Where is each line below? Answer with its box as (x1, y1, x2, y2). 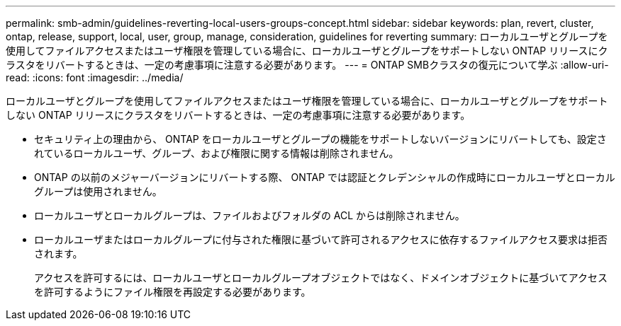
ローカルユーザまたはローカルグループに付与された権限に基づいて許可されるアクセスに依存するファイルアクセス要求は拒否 (34, 233, 608, 245)
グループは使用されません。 (34, 185, 162, 197)
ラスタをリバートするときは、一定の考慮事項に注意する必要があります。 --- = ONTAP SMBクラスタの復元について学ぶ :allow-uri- (6, 59, 609, 71)
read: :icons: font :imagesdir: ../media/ (6, 71, 184, 83)
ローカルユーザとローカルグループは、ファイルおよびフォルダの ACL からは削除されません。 (34, 209, 465, 221)
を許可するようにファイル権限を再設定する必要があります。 (34, 286, 311, 298)
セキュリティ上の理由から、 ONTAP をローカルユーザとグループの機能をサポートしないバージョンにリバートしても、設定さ (34, 133, 607, 145)
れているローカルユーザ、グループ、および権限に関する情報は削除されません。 (34, 147, 399, 159)
